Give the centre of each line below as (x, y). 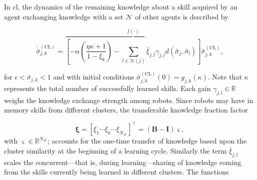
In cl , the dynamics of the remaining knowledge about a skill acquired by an (121, 6)
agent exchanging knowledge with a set (64, 16)
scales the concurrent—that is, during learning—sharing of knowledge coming (123, 162)
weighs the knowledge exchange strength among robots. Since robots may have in (129, 100)
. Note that (225, 77)
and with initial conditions (94, 77)
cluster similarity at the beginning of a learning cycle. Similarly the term (115, 150)
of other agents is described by (181, 16)
